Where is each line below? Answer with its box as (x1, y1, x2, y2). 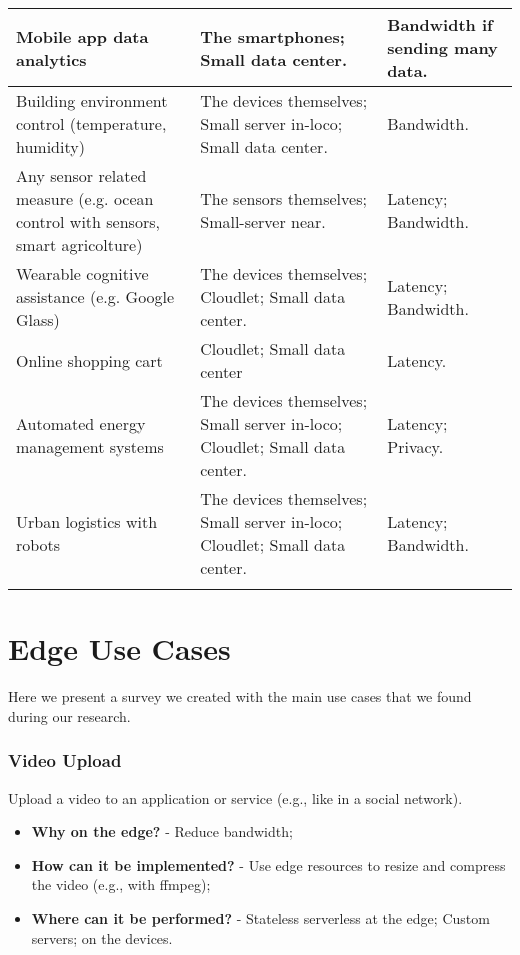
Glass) (16, 308, 60, 331)
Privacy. (387, 435, 444, 458)
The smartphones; (200, 24, 345, 48)
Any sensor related (16, 164, 147, 187)
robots (16, 533, 61, 556)
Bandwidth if (387, 13, 493, 36)
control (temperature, (16, 112, 167, 135)
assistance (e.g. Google (16, 285, 175, 308)
